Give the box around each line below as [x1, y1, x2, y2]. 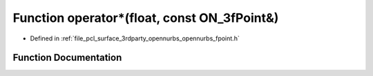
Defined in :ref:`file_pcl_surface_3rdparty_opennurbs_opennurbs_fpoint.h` [30, 34, 240, 42]
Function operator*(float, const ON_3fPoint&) [12, 10, 279, 25]
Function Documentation [12, 52, 122, 64]
